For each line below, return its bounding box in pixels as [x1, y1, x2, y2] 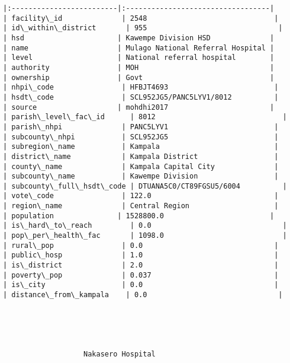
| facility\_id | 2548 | [3, 14, 279, 23]
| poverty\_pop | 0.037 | [3, 270, 279, 279]
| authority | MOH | [3, 63, 275, 72]
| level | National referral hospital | [3, 53, 275, 62]
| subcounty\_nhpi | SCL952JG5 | [3, 132, 279, 141]
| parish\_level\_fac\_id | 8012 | [3, 113, 287, 122]
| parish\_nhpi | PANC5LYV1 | [3, 122, 279, 131]
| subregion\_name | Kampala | [3, 142, 279, 151]
